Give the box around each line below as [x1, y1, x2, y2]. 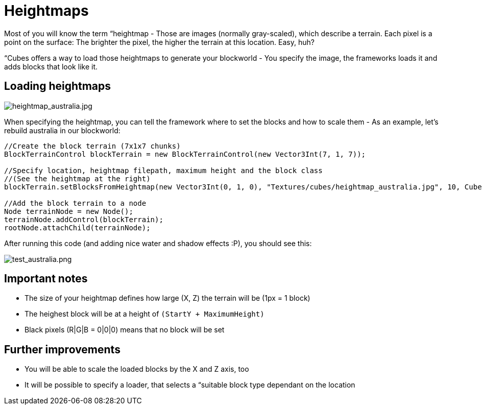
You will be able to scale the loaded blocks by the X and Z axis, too [25, 365, 249, 374]
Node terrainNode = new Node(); [4, 207, 133, 215]
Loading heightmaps [4, 80, 111, 93]
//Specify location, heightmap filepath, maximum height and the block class [4, 166, 323, 175]
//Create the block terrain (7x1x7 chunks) [4, 141, 181, 150]
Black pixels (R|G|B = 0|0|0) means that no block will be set [25, 325, 225, 334]
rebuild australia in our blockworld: [4, 126, 120, 135]
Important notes [4, 272, 88, 285]
